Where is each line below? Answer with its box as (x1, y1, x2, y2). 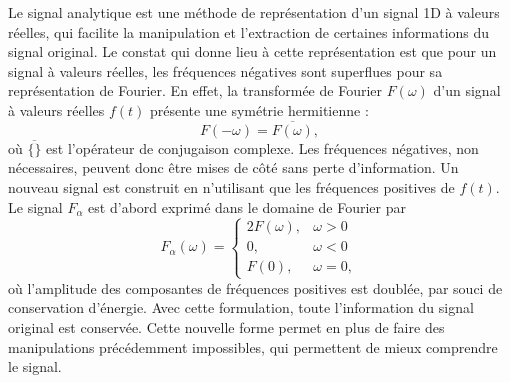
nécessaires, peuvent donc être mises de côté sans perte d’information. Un (8, 157, 459, 178)
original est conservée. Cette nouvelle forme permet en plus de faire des (8, 316, 445, 337)
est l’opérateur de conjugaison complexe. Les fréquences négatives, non (46, 137, 479, 158)
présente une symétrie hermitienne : (150, 99, 369, 120)
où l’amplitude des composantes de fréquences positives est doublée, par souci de (8, 277, 503, 298)
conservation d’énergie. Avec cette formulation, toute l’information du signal (8, 297, 474, 318)
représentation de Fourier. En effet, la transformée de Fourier (8, 80, 383, 101)
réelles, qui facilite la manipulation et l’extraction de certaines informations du (8, 21, 490, 42)
